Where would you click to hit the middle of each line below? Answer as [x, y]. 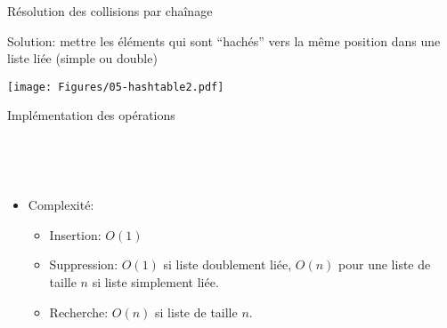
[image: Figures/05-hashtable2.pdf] [116, 87]
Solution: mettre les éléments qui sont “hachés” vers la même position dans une [224, 40]
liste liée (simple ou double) [82, 58]
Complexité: [61, 205]
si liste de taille [196, 312]
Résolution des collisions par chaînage [110, 11]
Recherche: [79, 312]
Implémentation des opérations [91, 115]
